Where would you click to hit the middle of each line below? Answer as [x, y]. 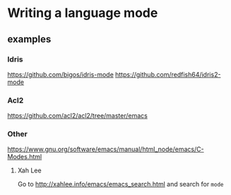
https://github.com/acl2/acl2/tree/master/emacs [78, 116]
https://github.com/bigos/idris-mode [61, 74]
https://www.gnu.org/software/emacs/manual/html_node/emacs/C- [106, 149]
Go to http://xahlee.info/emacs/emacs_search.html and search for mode [120, 184]
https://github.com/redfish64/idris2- [168, 74]
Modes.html [25, 157]
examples [29, 39]
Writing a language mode [83, 13]
